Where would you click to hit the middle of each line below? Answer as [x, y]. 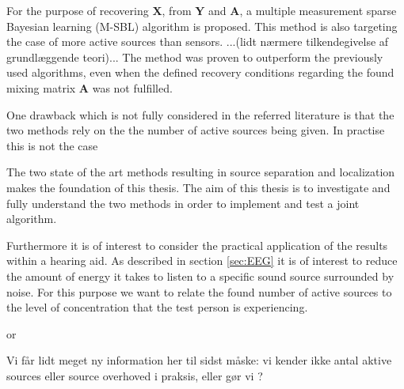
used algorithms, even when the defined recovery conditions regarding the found [200, 72]
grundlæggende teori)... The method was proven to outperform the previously [195, 57]
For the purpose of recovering [78, 10]
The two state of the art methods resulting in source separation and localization [201, 172]
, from [177, 10]
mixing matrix [41, 87]
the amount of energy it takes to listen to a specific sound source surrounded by [200, 276]
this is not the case [52, 145]
